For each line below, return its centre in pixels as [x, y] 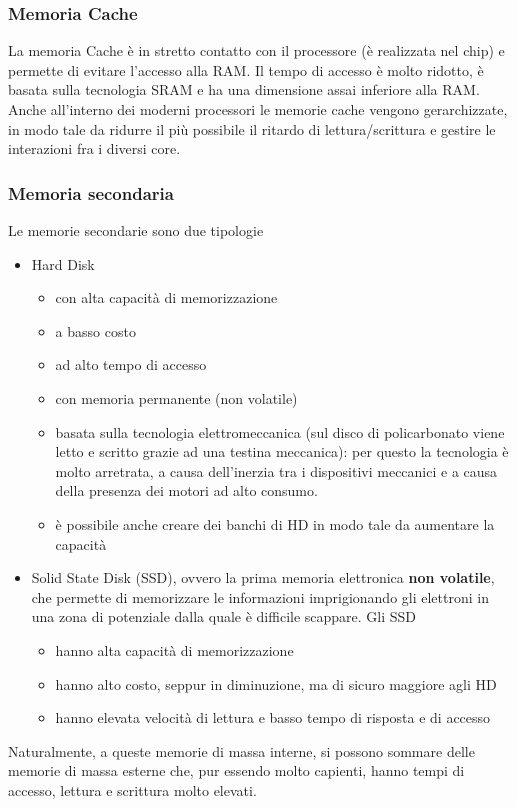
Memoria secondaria [91, 192]
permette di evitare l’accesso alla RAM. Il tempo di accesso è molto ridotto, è [246, 69]
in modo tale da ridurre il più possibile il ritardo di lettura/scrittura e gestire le [252, 128]
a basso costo [95, 330]
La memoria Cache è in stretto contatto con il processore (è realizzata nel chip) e [256, 50]
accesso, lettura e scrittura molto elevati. [132, 789]
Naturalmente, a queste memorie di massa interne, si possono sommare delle [241, 750]
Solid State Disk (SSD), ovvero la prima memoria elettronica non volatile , [263, 577]
